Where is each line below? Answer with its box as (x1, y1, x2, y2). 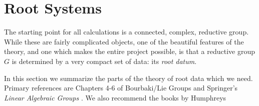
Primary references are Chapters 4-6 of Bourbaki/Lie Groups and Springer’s (4, 82, 238, 93)
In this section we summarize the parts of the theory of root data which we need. (4, 72, 253, 83)
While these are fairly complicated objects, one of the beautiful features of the (4, 36, 244, 46)
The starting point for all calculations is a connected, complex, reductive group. (4, 26, 249, 37)
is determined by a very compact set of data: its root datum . (12, 55, 197, 66)
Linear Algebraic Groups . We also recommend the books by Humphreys (4, 92, 226, 102)
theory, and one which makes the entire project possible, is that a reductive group (4, 46, 255, 56)
